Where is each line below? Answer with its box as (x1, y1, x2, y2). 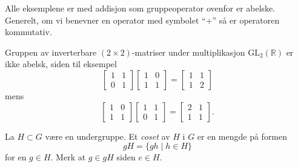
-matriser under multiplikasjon (131, 45, 245, 58)
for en (5, 151, 27, 163)
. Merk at (50, 151, 86, 163)
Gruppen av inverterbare (5, 45, 97, 58)
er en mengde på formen (197, 129, 288, 142)
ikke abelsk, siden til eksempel (5, 57, 117, 70)
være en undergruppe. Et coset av (45, 129, 170, 142)
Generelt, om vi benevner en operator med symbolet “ (5, 13, 206, 26)
